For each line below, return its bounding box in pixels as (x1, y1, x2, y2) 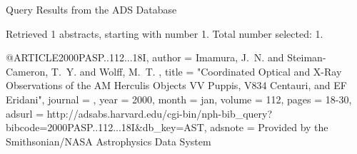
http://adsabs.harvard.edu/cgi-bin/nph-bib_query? (46, 106, 273, 120)
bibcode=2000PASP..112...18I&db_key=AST (6, 120, 204, 135)
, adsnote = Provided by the (203, 120, 328, 135)
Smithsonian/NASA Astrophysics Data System (6, 133, 211, 148)
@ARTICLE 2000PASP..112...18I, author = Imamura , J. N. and (6, 50, 284, 65)
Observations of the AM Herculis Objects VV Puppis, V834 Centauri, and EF (6, 78, 347, 93)
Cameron (6, 63, 46, 78)
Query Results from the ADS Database (6, 2, 177, 16)
